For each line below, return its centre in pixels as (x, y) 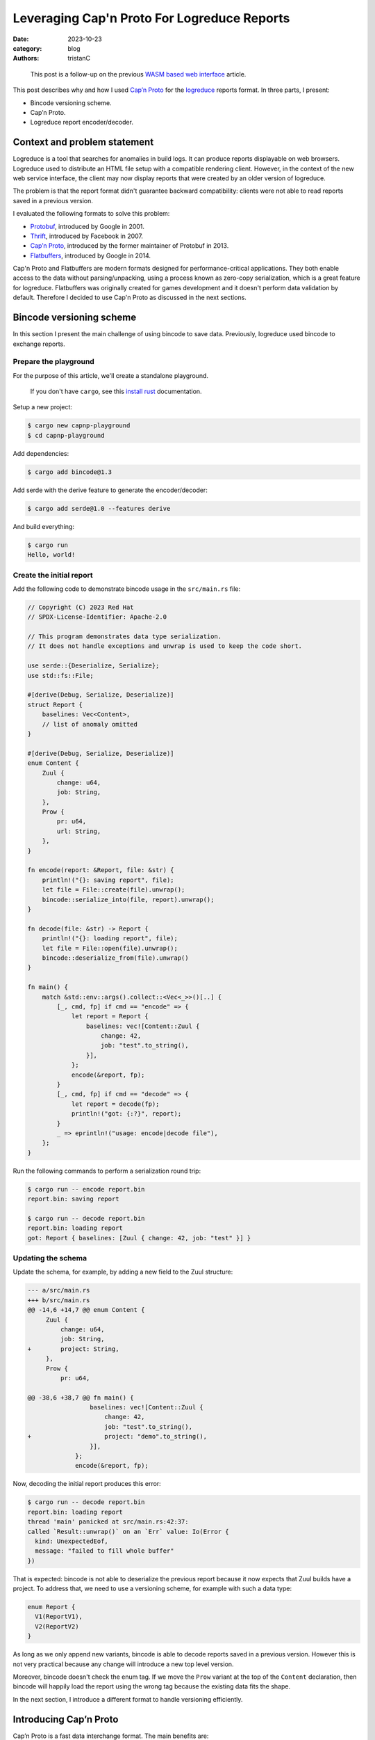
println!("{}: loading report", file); (110, 939)
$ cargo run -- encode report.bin (86, 1189)
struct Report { (55, 704)
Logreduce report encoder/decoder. (82, 122)
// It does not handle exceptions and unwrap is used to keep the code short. (165, 646)
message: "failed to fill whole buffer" (105, 1551)
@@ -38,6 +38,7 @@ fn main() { (81, 1398)
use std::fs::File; (60, 675)
